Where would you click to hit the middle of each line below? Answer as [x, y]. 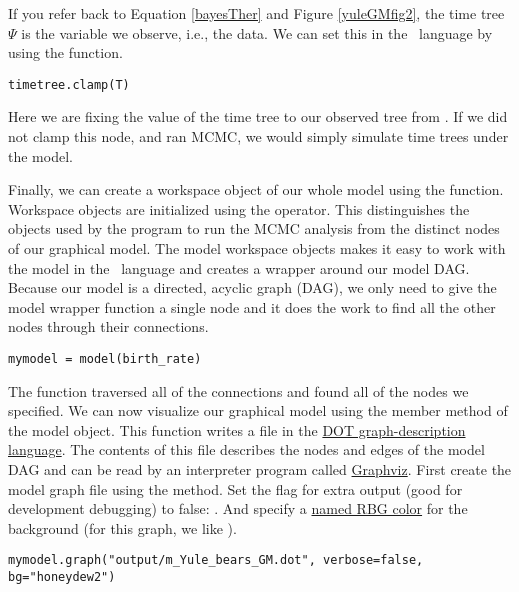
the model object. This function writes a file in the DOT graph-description [237, 429]
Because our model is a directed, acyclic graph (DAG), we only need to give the [252, 287]
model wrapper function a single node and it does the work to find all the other [252, 306]
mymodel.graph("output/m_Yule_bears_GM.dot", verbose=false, [216, 560]
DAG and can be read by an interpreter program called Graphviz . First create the [260, 469]
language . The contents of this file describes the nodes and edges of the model [246, 449]
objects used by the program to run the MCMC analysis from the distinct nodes [254, 228]
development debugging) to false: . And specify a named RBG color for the [238, 508]
